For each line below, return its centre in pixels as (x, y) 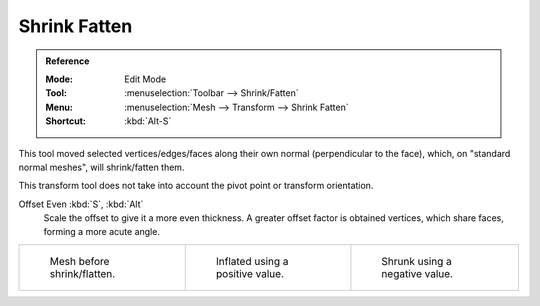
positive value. (250, 273)
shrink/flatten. (82, 273)
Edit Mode (145, 79)
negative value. (417, 273)
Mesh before (79, 261)
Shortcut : (66, 121)
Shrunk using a (416, 261)
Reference (67, 61)
